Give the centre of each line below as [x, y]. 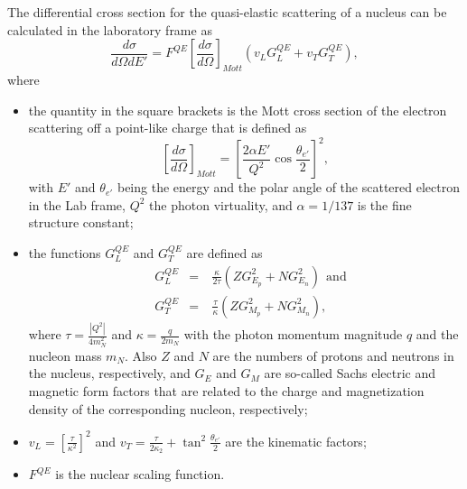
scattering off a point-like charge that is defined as [168, 128]
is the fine [384, 204]
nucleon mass [65, 355]
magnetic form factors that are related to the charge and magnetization [226, 391]
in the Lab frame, [77, 204]
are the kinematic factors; [296, 441]
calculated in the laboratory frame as [110, 29]
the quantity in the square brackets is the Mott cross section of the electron [238, 110]
